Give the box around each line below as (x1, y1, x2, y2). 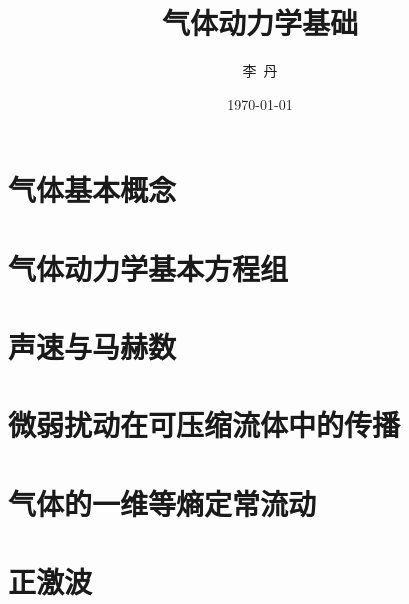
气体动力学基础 (161, 2, 358, 43)
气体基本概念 (8, 169, 177, 210)
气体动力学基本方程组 (8, 247, 289, 288)
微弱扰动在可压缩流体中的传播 (8, 404, 401, 445)
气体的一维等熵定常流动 (8, 482, 317, 523)
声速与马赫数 (8, 326, 177, 367)
